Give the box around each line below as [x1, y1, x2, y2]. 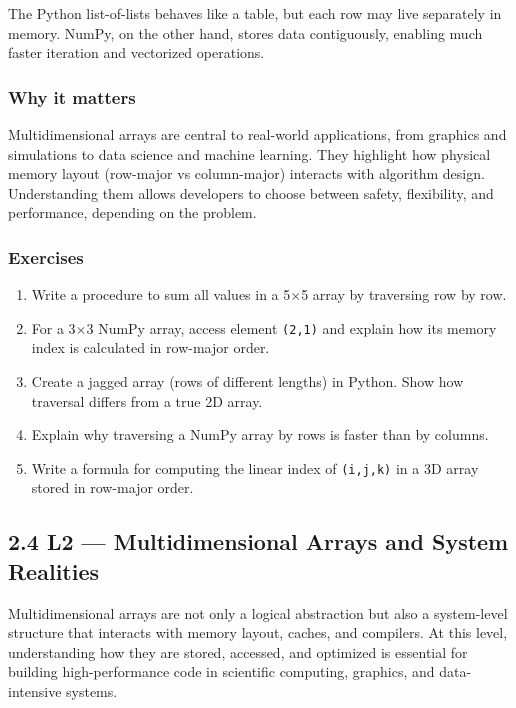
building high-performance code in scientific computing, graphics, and [8, 661, 435, 682]
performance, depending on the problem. [8, 202, 257, 223]
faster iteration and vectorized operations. [8, 42, 265, 63]
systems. [66, 681, 118, 702]
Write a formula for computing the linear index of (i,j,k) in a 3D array [31, 457, 479, 478]
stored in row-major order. [31, 477, 194, 498]
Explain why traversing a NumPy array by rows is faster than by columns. [31, 424, 489, 445]
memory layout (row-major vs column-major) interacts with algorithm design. [8, 163, 485, 184]
